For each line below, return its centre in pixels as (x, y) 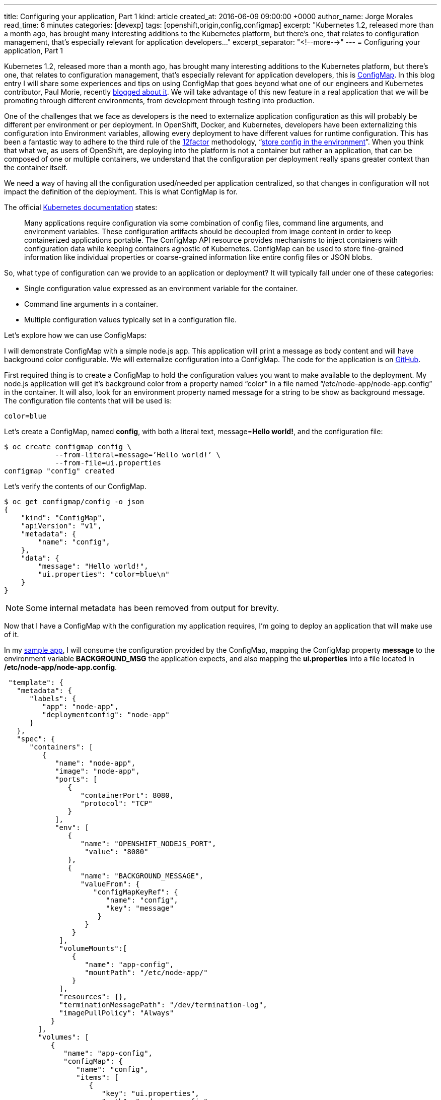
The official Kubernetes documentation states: (81, 207)
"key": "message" (140, 908)
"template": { (36, 682)
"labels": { (53, 699)
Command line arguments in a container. (91, 304)
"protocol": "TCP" (117, 803)
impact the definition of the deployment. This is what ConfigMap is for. (121, 192)
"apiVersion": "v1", (61, 526)
